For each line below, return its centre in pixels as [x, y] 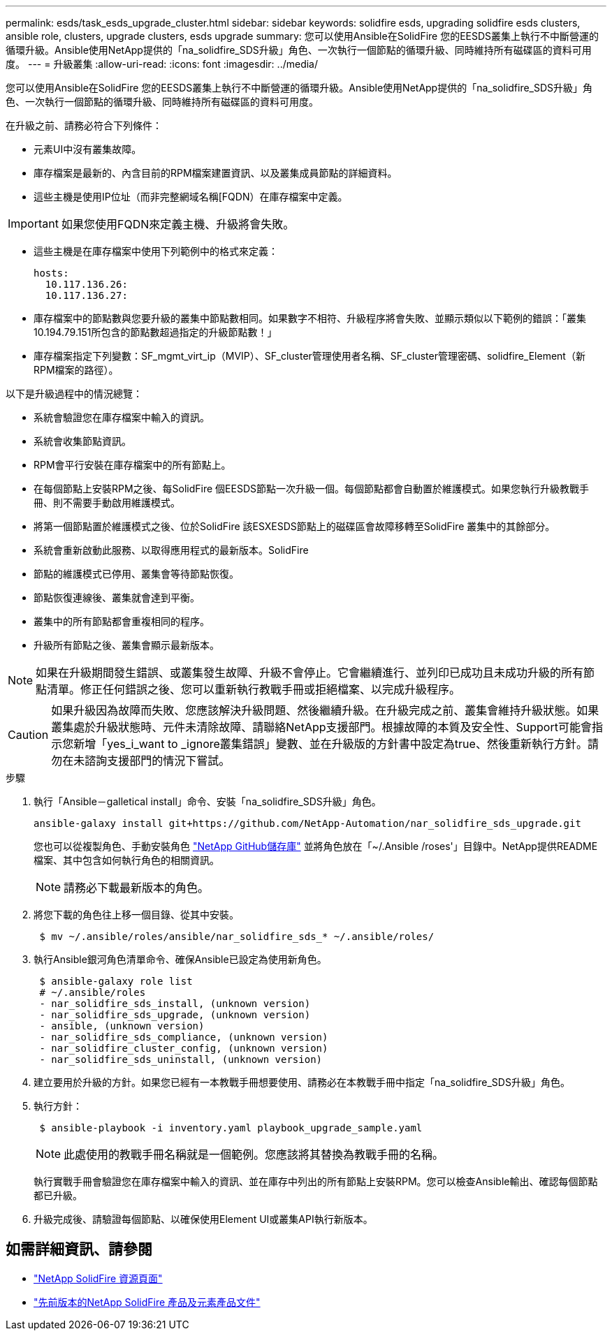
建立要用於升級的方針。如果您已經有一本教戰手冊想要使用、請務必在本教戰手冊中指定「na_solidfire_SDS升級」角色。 [302, 1082]
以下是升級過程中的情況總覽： [74, 394]
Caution [28, 735]
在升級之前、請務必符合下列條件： [84, 125]
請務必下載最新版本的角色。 [137, 888]
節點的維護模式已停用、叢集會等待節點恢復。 [136, 574]
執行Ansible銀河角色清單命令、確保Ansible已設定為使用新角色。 [180, 959]
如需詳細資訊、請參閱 [79, 1249]
